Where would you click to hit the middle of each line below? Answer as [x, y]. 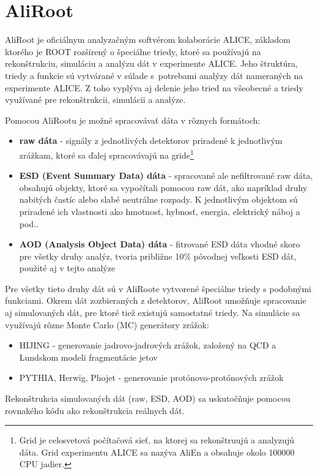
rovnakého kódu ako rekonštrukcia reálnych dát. [95, 410]
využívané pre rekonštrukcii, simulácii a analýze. [95, 100]
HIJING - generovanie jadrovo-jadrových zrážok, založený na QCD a [148, 345]
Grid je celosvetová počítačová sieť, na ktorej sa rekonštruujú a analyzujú [157, 440]
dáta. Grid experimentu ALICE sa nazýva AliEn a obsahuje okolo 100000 [157, 452]
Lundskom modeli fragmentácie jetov [88, 357]
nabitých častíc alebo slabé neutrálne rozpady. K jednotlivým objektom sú [158, 199]
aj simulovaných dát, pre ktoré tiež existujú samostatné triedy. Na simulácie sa [153, 313]
